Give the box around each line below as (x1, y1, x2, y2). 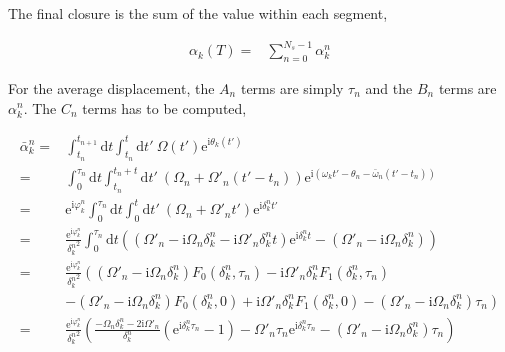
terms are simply (240, 77, 344, 98)
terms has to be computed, (82, 97, 247, 118)
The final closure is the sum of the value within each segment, (8, 3, 388, 23)
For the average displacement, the (8, 77, 215, 98)
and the (365, 77, 413, 98)
